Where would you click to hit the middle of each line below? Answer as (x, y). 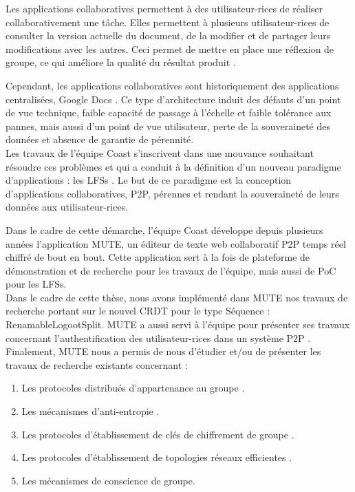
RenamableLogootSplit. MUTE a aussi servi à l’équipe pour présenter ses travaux (178, 324)
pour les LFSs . (36, 284)
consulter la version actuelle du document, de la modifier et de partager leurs (168, 35)
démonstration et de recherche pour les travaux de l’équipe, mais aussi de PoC (171, 270)
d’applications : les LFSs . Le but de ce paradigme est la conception (149, 180)
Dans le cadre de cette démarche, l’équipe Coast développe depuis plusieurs (164, 229)
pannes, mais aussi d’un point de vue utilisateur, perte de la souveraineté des (168, 126)
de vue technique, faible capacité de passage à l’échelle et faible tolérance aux (169, 113)
